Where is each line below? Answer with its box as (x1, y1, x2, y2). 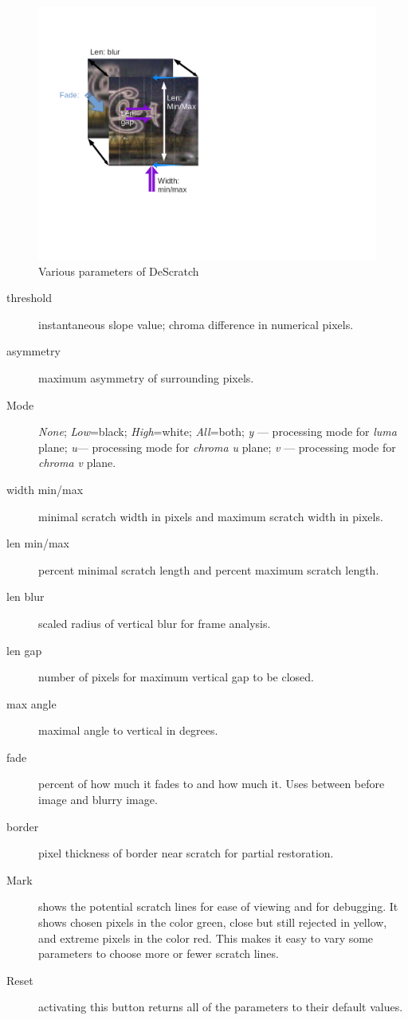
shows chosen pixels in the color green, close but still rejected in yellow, (38, 914, 387, 931)
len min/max (6, 535, 69, 551)
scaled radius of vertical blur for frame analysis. (38, 614, 271, 631)
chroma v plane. (38, 454, 116, 471)
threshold (6, 289, 52, 306)
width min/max (6, 481, 84, 497)
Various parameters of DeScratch (38, 262, 199, 279)
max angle (6, 695, 57, 712)
